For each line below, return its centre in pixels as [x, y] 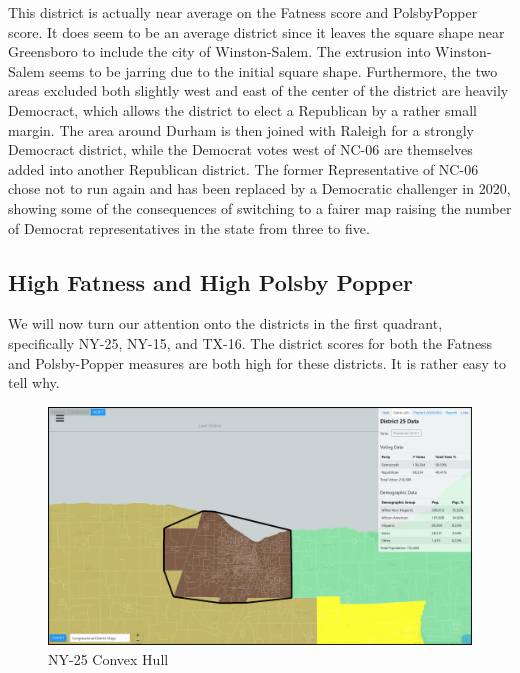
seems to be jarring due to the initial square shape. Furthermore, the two [273, 70]
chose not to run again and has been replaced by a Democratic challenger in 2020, [259, 188]
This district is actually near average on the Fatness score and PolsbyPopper [243, 12]
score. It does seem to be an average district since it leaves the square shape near [256, 31]
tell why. [34, 382]
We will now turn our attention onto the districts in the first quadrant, [225, 323]
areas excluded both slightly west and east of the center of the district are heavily [258, 90]
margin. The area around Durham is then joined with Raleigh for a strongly [241, 129]
